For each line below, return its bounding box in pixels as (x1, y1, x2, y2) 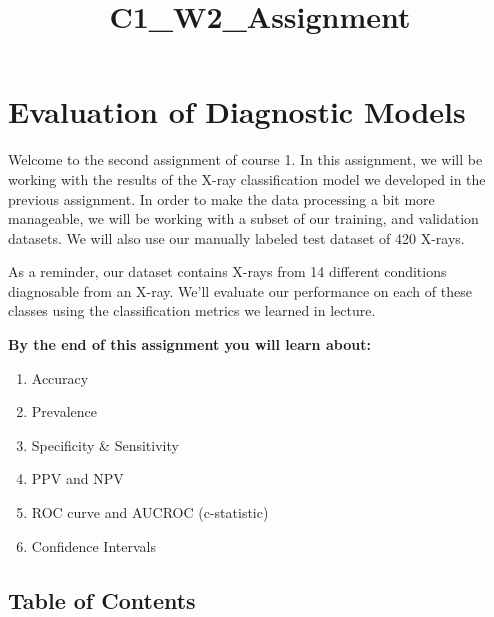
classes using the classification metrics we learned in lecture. (8, 300, 376, 321)
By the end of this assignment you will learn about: (8, 334, 371, 355)
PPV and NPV (31, 468, 124, 489)
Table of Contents (8, 584, 196, 615)
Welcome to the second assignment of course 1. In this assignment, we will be (8, 149, 483, 170)
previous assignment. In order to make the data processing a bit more (8, 188, 435, 209)
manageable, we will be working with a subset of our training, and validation (8, 208, 479, 229)
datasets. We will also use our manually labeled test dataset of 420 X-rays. (8, 227, 465, 248)
